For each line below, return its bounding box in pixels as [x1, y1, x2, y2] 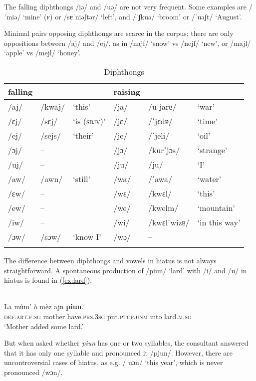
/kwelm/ [148, 201, 179, 213]
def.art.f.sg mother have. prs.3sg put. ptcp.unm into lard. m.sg [4, 311, 192, 321]
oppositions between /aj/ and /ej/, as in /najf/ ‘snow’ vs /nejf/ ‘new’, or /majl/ [4, 37, 251, 48]
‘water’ [197, 173, 222, 185]
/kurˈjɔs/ [148, 144, 180, 156]
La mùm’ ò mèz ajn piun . [4, 301, 84, 312]
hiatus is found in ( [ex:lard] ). [4, 275, 92, 285]
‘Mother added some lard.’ [4, 321, 84, 331]
